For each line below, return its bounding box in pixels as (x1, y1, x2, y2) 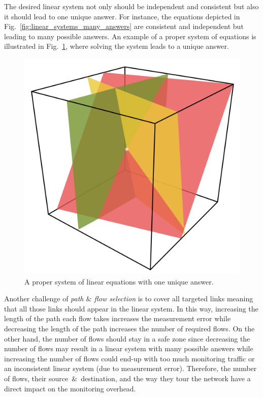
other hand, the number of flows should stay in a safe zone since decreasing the (4, 333, 250, 344)
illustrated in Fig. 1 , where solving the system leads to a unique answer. (4, 41, 229, 51)
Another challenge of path (4, 293, 84, 304)
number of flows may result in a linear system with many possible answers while (4, 343, 253, 354)
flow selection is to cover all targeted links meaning (94, 293, 253, 304)
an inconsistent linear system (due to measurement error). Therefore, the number (4, 363, 257, 374)
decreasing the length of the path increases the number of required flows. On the (4, 323, 255, 333)
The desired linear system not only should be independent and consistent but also (4, 1, 259, 11)
